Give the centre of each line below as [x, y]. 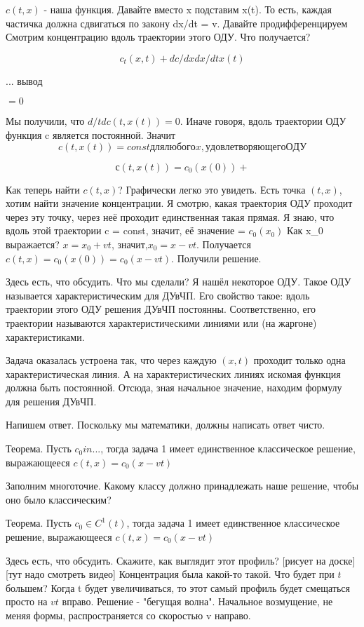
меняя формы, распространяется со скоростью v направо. [128, 615]
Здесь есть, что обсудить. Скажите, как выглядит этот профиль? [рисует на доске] [181, 560]
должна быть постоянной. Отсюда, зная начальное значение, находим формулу [174, 387]
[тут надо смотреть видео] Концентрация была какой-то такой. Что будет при [170, 574]
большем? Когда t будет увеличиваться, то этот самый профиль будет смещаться [178, 587]
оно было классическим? [59, 499]
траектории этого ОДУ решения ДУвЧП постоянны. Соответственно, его [161, 309]
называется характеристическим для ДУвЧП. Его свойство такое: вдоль [158, 295]
